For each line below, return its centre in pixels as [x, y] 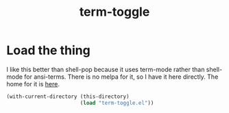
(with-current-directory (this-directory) [68, 97]
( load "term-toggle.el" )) [117, 103]
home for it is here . [33, 84]
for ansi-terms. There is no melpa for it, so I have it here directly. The [121, 77]
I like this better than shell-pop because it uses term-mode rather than [106, 69]
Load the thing [48, 50]
